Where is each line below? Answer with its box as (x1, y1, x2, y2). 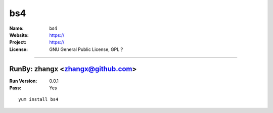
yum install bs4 (18, 96, 59, 102)
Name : (9, 25, 24, 31)
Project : (9, 39, 27, 45)
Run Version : (9, 78, 37, 84)
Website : (9, 32, 29, 38)
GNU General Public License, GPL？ (49, 46, 124, 52)
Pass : (9, 85, 22, 91)
